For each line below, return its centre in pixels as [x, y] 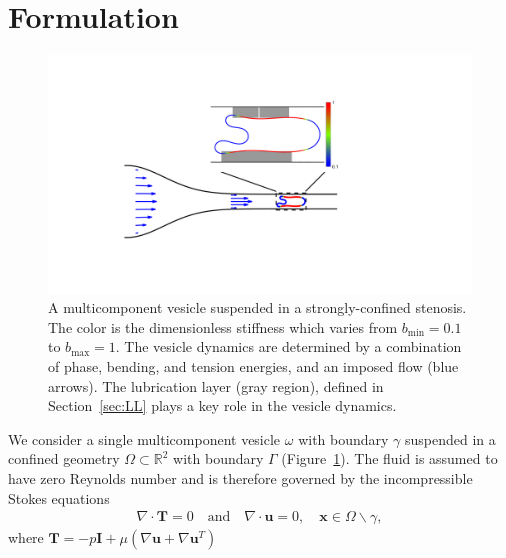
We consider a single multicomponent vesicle [144, 438]
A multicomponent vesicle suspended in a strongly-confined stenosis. [257, 307]
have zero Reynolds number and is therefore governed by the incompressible [240, 477]
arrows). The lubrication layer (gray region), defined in [216, 385]
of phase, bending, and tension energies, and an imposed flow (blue [253, 366]
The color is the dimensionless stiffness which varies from [223, 326]
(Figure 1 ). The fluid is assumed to [389, 458]
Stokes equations [59, 497]
